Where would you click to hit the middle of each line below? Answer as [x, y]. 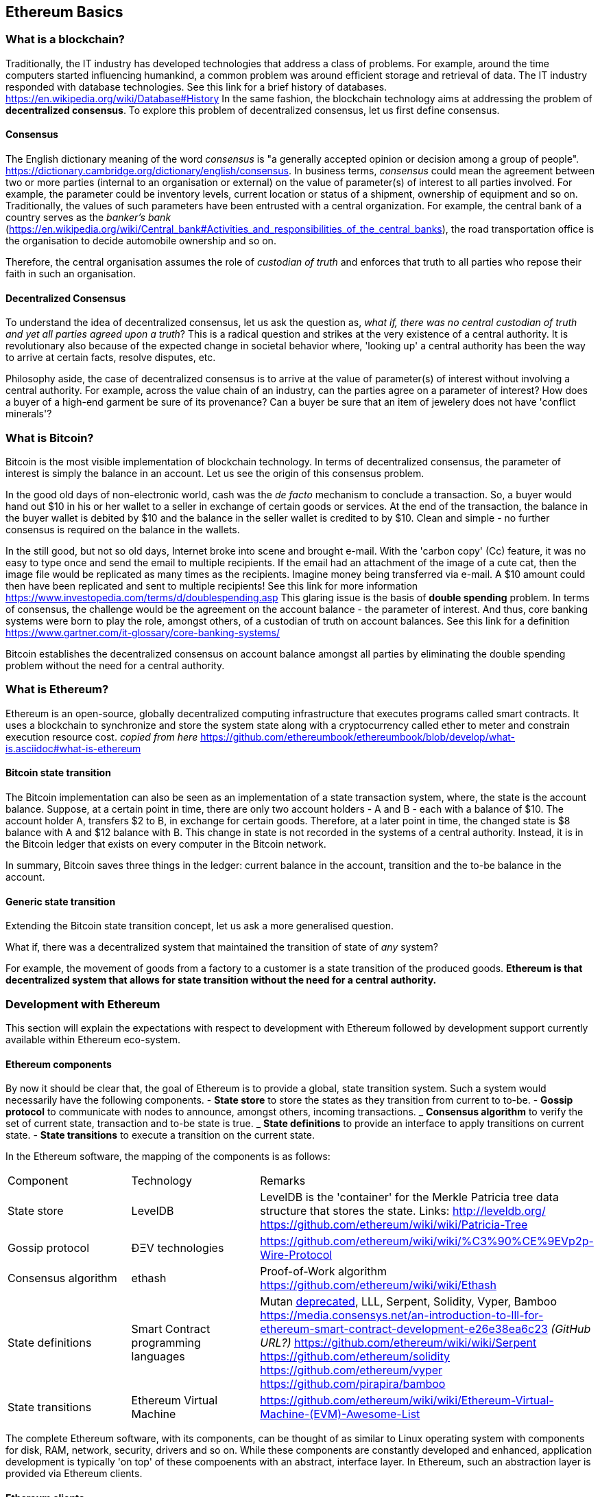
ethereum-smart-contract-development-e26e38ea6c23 [404, 1329]
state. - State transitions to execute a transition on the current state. [160, 1135]
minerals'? [29, 414]
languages [158, 1357]
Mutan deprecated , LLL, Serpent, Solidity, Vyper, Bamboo [409, 1302]
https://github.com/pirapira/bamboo [353, 1384]
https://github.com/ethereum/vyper [351, 1370]
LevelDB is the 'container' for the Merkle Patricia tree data [409, 1197]
